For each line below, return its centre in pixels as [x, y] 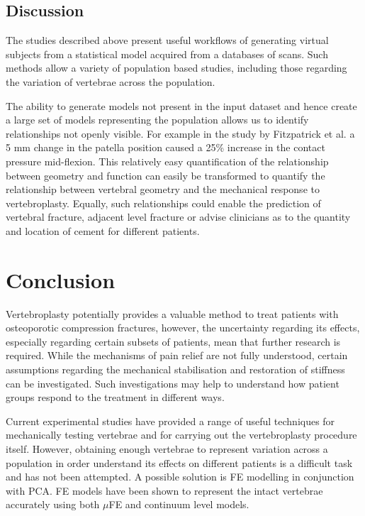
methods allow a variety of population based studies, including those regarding [176, 68]
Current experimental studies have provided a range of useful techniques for [170, 421]
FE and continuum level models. [179, 504]
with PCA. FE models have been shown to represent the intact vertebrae [164, 490]
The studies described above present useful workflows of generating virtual [167, 40]
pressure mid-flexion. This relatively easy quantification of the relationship [167, 161]
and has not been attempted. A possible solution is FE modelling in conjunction [180, 477]
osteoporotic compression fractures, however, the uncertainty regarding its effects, [183, 328]
